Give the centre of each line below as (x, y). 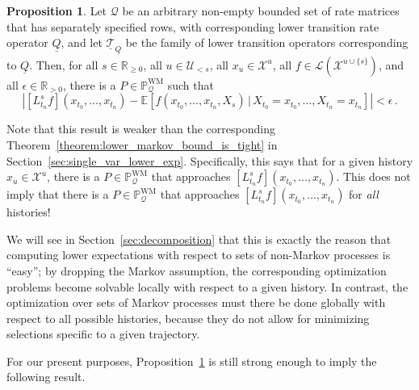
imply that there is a (58, 194)
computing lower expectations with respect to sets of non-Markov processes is (199, 255)
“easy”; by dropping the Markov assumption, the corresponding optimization (197, 270)
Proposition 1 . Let (57, 10)
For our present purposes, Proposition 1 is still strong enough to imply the (192, 361)
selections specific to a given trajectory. (103, 334)
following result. (46, 377)
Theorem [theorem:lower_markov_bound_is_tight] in (142, 144)
